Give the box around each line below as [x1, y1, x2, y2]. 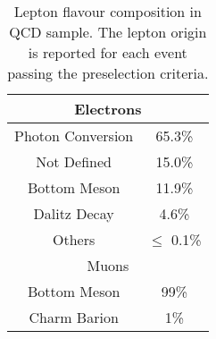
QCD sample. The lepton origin [9, 21, 207, 42]
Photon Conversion [14, 125, 134, 146]
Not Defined [36, 151, 112, 172]
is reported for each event [28, 42, 187, 63]
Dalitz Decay [33, 203, 114, 224]
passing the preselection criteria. [7, 63, 209, 83]
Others [53, 229, 96, 250]
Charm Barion [29, 307, 119, 327]
